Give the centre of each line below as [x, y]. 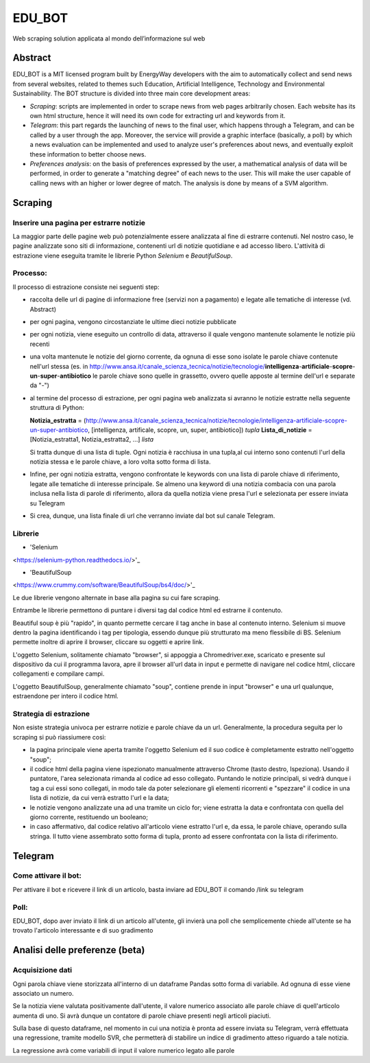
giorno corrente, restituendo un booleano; [89, 816]
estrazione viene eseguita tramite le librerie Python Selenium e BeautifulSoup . [123, 255]
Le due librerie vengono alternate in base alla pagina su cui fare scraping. [116, 597]
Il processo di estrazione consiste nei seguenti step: [86, 287]
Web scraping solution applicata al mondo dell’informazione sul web [109, 38]
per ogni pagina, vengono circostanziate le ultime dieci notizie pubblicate [133, 322]
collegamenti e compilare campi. [59, 674]
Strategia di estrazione [51, 714]
